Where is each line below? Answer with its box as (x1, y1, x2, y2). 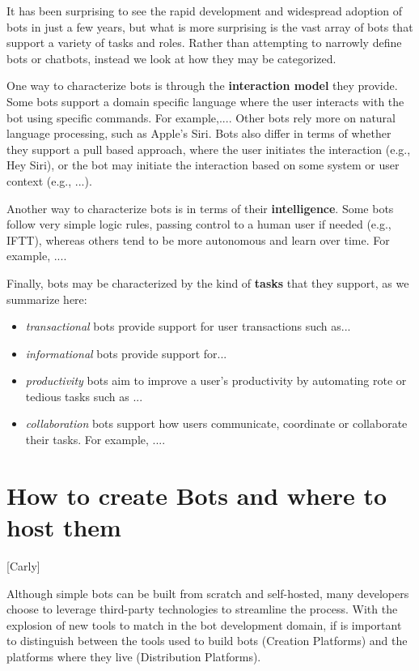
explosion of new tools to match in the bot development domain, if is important (6, 616, 402, 633)
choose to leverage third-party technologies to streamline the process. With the (6, 600, 398, 618)
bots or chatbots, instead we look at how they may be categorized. (6, 49, 336, 66)
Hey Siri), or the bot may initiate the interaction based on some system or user (6, 156, 400, 173)
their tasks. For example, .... (25, 431, 166, 448)
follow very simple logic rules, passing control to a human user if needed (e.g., (6, 216, 391, 233)
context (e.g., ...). (6, 172, 92, 189)
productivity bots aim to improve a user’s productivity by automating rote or (25, 372, 407, 389)
